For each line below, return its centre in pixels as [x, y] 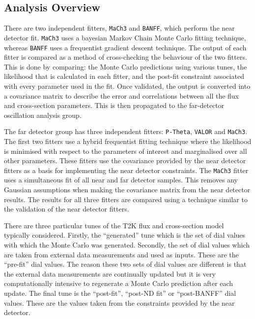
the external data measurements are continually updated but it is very [110, 273]
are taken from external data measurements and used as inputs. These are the [121, 254]
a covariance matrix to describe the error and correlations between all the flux [122, 95]
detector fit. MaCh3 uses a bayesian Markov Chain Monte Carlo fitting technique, [125, 37]
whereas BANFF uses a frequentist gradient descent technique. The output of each [125, 47]
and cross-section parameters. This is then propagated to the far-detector [114, 105]
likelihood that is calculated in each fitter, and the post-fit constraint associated [124, 76]
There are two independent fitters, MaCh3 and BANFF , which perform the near [119, 28]
